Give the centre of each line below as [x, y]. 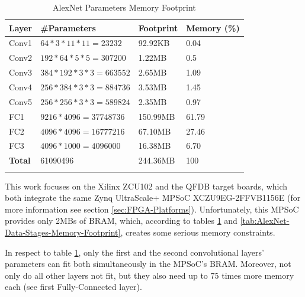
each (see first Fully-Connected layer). [73, 287]
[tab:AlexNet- [265, 221]
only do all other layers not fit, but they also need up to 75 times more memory [150, 275]
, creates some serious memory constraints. [198, 232]
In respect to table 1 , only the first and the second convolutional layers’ [134, 252]
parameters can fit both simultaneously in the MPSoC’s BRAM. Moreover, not [148, 264]
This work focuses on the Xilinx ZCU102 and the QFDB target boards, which [146, 186]
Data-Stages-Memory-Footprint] [63, 232]
